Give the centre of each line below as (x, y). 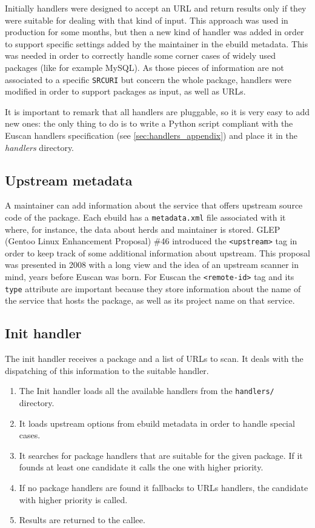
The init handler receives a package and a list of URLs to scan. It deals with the (154, 359)
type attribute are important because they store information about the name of (153, 288)
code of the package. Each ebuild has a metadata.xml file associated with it (145, 217)
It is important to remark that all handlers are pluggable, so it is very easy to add (157, 111)
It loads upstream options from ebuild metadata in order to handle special (157, 423)
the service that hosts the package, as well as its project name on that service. (150, 300)
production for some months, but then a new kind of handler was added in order (154, 32)
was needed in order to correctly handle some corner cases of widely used (141, 55)
